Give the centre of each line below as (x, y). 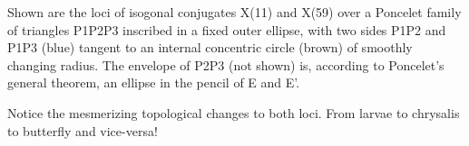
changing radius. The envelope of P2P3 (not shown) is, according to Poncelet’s (226, 64)
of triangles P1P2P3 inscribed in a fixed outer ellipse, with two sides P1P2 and (227, 29)
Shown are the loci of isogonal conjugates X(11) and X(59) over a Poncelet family (234, 12)
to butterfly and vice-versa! (83, 130)
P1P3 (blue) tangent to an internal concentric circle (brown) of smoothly (210, 47)
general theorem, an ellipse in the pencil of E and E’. (154, 82)
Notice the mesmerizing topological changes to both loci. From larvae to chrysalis (234, 112)
